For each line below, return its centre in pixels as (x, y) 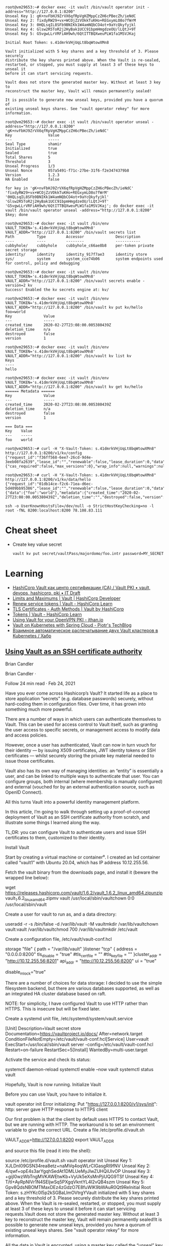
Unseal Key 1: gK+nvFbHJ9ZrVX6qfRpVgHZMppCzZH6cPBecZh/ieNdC (71, 16)
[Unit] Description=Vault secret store (43, 1028)
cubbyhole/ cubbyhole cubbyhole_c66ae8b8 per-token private (80, 246)
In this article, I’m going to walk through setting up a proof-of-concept (78, 812)
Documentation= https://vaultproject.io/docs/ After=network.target (74, 1034)
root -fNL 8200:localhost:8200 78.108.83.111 (54, 511)
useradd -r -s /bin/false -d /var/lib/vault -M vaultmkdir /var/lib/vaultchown (82, 924)
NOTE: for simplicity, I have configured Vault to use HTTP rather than (77, 1003)
